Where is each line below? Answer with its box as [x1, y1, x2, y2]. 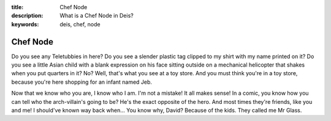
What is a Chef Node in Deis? [59, 12, 134, 20]
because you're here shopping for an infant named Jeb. [11, 78, 153, 86]
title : [11, 4, 24, 10]
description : [11, 12, 44, 20]
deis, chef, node [59, 20, 101, 28]
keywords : [11, 20, 39, 28]
